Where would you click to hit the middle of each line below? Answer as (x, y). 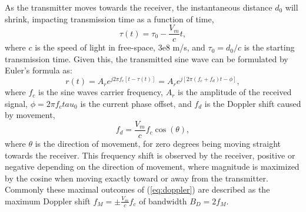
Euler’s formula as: (39, 70)
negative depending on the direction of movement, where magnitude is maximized (152, 166)
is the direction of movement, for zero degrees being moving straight (158, 143)
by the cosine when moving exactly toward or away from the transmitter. (137, 178)
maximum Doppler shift (48, 201)
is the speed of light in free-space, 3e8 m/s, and (120, 47)
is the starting (269, 47)
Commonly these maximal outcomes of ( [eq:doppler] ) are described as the (137, 189)
